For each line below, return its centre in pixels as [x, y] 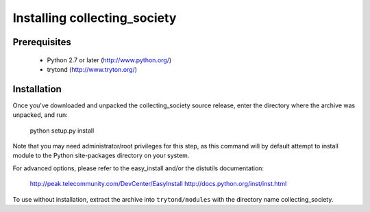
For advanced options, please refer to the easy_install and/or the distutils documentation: [138, 168]
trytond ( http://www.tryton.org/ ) [92, 69]
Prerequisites [42, 42]
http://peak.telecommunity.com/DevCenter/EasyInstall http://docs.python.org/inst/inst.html [158, 184]
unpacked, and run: [40, 115]
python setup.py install [62, 131]
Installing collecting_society [95, 18]
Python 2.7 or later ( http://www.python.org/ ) [109, 60]
